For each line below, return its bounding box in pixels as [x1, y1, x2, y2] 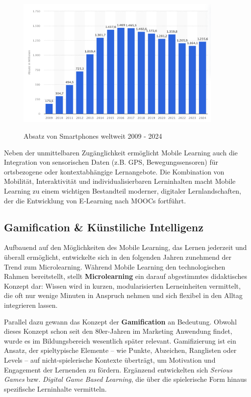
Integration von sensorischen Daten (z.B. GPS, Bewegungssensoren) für [4, 157, 219, 167]
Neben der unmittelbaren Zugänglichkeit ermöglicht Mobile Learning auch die [4, 147, 238, 157]
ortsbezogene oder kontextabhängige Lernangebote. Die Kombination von [4, 166, 225, 176]
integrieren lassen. [4, 299, 58, 310]
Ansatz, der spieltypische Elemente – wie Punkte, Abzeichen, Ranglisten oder [4, 345, 237, 355]
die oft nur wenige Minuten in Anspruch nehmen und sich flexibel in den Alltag [4, 290, 243, 300]
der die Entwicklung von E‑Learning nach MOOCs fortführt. [4, 195, 186, 205]
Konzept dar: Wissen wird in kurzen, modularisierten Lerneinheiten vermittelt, [4, 280, 241, 291]
